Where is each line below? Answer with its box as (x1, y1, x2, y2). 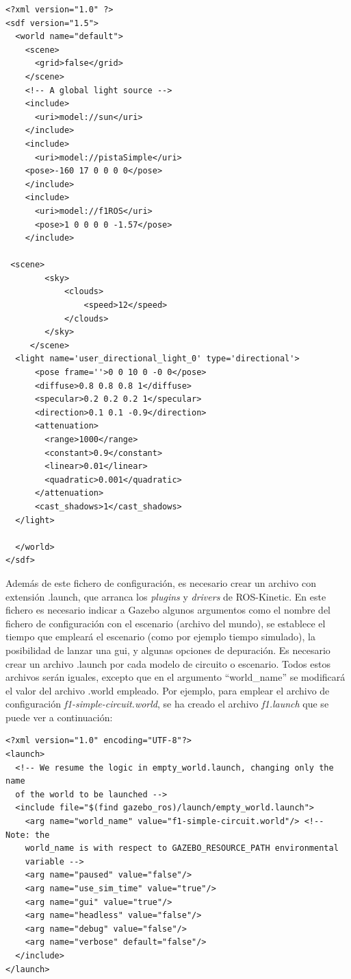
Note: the (5, 830, 50, 840)
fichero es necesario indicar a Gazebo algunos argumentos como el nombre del (5, 603, 330, 617)
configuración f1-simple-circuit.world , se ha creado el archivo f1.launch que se (5, 697, 329, 711)
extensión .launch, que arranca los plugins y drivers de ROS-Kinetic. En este (5, 589, 326, 603)
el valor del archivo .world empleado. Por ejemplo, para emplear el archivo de (5, 683, 330, 697)
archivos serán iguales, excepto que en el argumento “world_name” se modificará (5, 670, 346, 684)
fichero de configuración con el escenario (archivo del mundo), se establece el (5, 616, 326, 630)
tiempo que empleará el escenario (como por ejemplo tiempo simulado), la (5, 629, 315, 644)
